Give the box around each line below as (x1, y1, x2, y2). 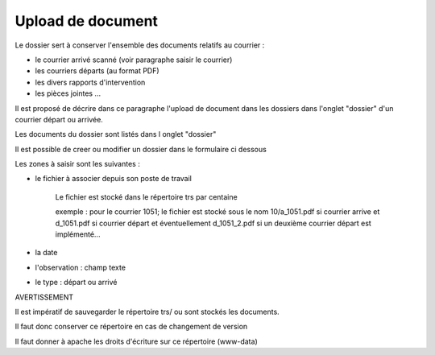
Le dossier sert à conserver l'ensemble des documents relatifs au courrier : (14, 40, 265, 50)
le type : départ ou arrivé (35, 278, 118, 287)
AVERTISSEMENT (14, 292, 74, 302)
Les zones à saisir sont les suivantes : (14, 159, 140, 169)
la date (35, 248, 58, 258)
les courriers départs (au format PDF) (35, 66, 160, 76)
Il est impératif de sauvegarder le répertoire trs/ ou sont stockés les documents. (14, 307, 280, 316)
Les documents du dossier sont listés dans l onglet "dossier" (14, 130, 217, 139)
